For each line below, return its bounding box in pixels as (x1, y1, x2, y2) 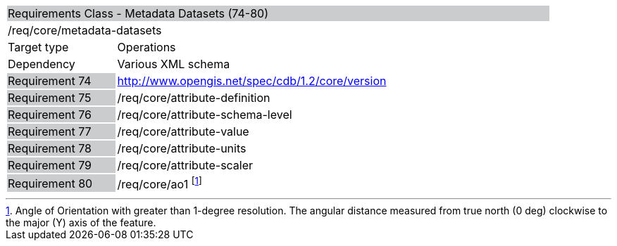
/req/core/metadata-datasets (8, 23, 162, 37)
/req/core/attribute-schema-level (117, 108, 292, 122)
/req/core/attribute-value (117, 124, 249, 138)
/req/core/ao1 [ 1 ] (117, 175, 202, 192)
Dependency (8, 57, 75, 71)
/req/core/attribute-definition (117, 91, 270, 105)
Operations (117, 40, 176, 54)
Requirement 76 (8, 108, 92, 122)
